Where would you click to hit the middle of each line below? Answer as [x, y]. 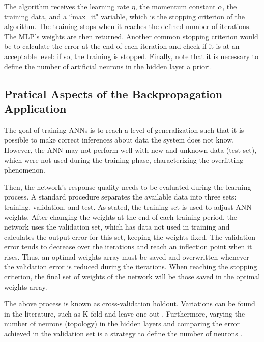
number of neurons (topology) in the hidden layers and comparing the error [122, 323]
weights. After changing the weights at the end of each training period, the [121, 217]
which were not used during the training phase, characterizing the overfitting [124, 160]
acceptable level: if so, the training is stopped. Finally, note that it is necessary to [131, 56]
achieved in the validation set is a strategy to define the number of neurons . [123, 334]
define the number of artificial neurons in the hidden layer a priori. [108, 66]
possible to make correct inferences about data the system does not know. [119, 140]
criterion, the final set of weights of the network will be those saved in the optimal [132, 277]
